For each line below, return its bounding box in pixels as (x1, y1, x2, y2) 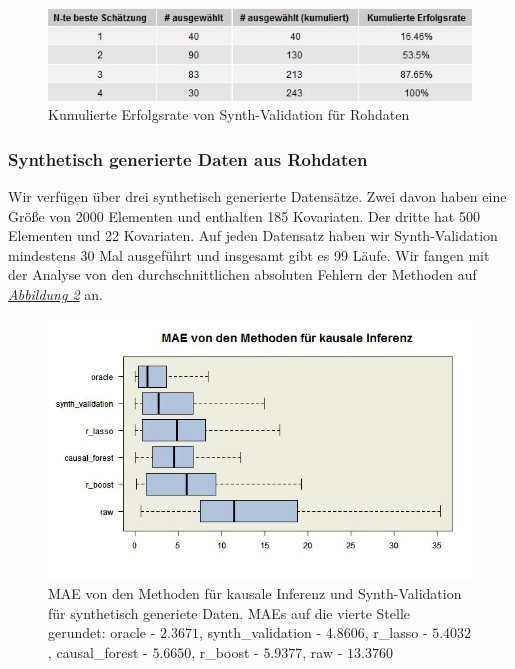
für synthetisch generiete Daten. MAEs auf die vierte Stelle (48, 602, 411, 623)
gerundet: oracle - (48, 622, 156, 643)
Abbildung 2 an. (8, 283, 103, 304)
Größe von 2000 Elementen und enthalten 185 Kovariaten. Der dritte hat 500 (8, 205, 480, 226)
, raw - (302, 641, 343, 662)
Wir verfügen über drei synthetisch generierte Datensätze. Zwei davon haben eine (8, 185, 507, 206)
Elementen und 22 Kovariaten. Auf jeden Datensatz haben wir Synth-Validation (8, 225, 498, 246)
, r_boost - (191, 641, 259, 662)
